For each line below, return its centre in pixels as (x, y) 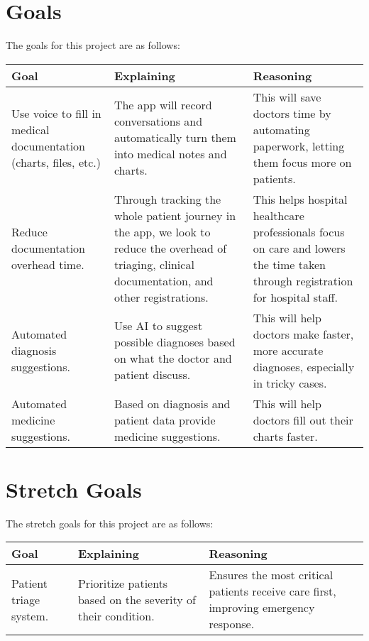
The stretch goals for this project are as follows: (110, 523)
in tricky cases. (290, 383)
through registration (303, 280)
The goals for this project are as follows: (93, 45)
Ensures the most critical (271, 575)
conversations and (158, 121)
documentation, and (164, 280)
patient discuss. (152, 375)
